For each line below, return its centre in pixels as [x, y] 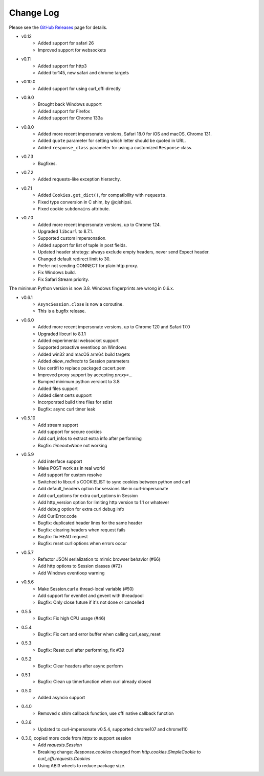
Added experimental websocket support [78, 341]
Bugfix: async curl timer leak [66, 409]
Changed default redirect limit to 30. [74, 259]
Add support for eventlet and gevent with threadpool [91, 596]
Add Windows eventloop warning [71, 573]
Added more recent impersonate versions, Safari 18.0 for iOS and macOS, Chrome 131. [125, 134]
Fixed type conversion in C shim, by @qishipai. [85, 202]
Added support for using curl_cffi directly [79, 89]
